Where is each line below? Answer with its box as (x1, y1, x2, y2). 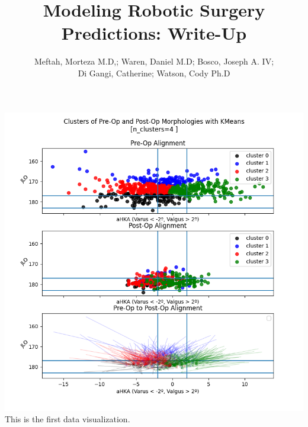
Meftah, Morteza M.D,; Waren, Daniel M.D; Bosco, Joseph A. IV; (34, 55, 274, 68)
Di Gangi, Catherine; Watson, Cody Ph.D (78, 66, 230, 79)
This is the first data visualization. (5, 413, 130, 425)
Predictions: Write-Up (61, 21, 247, 45)
